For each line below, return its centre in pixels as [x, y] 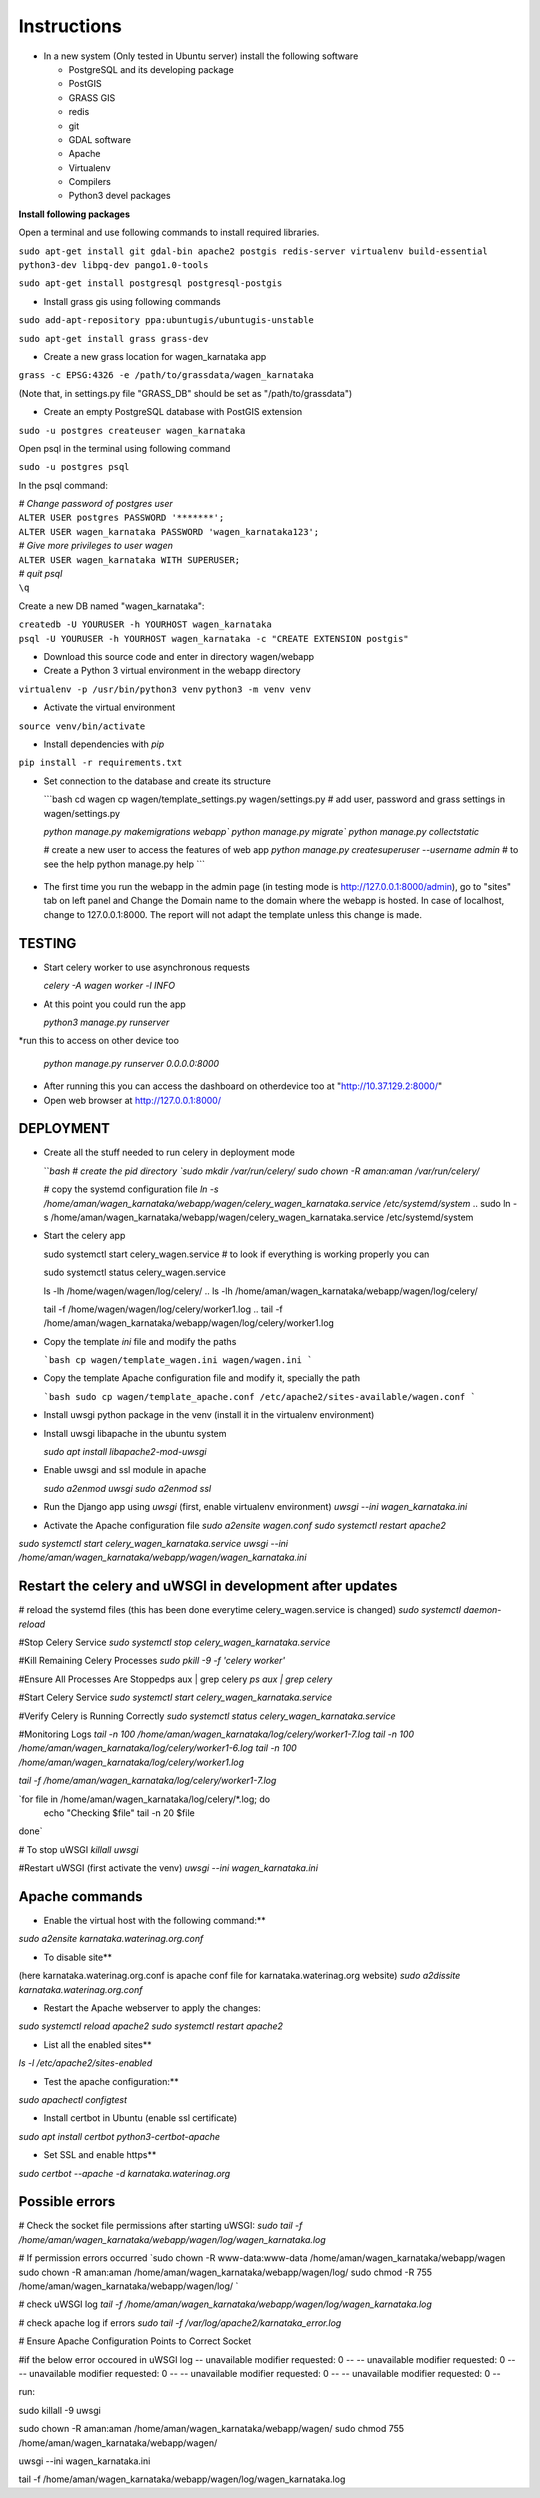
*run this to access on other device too [99, 1041]
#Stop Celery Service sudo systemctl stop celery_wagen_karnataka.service [174, 1642]
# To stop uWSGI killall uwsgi [78, 1849]
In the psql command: [63, 485]
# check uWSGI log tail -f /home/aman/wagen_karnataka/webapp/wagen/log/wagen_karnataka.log [225, 2304]
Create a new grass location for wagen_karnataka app [155, 356]
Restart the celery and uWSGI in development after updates [208, 1586]
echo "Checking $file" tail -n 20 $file [119, 1812]
